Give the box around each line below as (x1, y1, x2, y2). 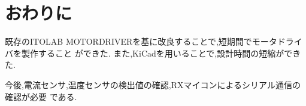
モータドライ (252, 35, 302, 48)
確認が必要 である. (5, 90, 77, 102)
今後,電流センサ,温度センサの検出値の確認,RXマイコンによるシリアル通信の (5, 78, 301, 91)
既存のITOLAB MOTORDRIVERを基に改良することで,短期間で (5, 35, 252, 48)
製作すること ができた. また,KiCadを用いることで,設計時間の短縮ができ (21, 46, 301, 59)
